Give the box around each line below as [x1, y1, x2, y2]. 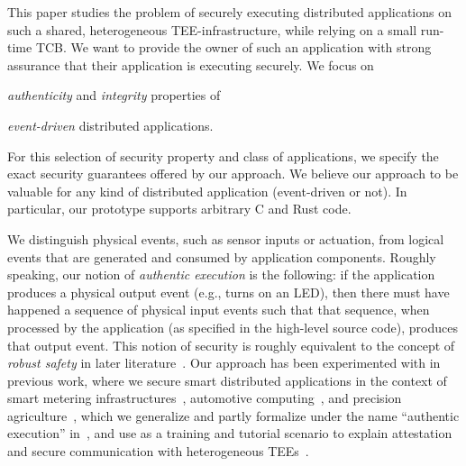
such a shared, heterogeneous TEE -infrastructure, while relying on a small [7, 20, 417, 39]
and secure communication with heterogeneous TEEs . [7, 442, 309, 461]
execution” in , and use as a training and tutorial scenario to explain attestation [7, 424, 452, 443]
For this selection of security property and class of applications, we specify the [7, 146, 439, 165]
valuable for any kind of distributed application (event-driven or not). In [7, 181, 407, 200]
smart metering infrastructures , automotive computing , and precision [7, 388, 402, 407]
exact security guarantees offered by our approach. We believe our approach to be [7, 164, 459, 183]
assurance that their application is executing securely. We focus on [7, 55, 374, 74]
